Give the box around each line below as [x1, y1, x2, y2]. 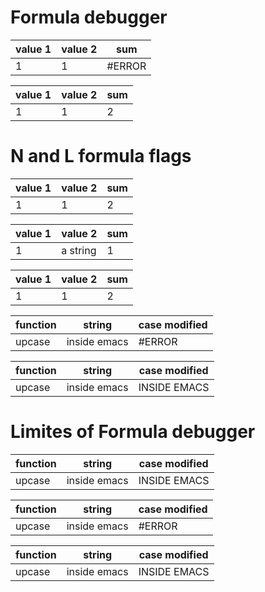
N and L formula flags [10, 145, 192, 168]
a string [61, 243, 97, 257]
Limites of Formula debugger [10, 421, 256, 443]
